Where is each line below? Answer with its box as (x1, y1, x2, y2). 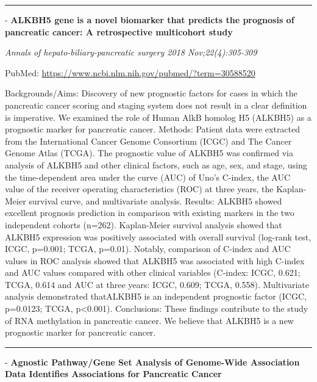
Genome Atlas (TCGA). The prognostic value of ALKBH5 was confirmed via (5, 146, 293, 159)
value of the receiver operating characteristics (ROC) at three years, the (5, 182, 274, 195)
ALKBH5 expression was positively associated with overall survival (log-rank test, (5, 230, 312, 243)
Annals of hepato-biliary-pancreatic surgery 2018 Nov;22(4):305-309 (5, 46, 257, 59)
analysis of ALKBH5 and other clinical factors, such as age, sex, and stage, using (5, 158, 307, 171)
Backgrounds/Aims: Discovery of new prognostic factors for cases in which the (5, 87, 297, 99)
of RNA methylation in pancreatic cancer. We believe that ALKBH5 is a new (5, 314, 294, 326)
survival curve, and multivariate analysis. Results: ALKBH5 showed (29, 194, 282, 207)
